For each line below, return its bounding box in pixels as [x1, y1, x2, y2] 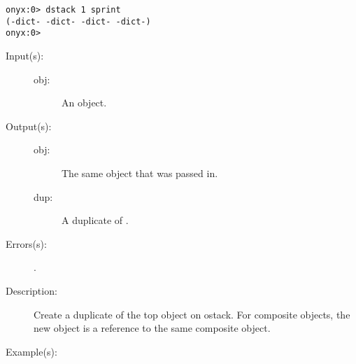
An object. [62, 95, 107, 110]
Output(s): [6, 118, 52, 133]
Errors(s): [6, 236, 47, 251]
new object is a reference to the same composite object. [34, 321, 271, 335]
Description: [6, 283, 57, 297]
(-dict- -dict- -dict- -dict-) [6, 16, 151, 27]
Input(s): [6, 48, 44, 62]
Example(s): [6, 344, 57, 358]
